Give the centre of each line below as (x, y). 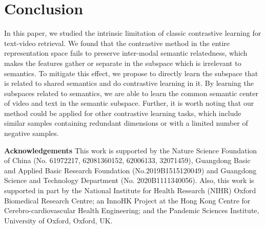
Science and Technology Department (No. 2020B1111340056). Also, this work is (129, 180)
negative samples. (32, 133)
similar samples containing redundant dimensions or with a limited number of (126, 123)
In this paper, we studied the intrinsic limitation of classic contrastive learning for (133, 33)
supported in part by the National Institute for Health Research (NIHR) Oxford (130, 190)
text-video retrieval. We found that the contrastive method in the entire (117, 43)
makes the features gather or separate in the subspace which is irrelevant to (123, 63)
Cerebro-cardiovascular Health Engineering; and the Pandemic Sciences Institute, (132, 210)
